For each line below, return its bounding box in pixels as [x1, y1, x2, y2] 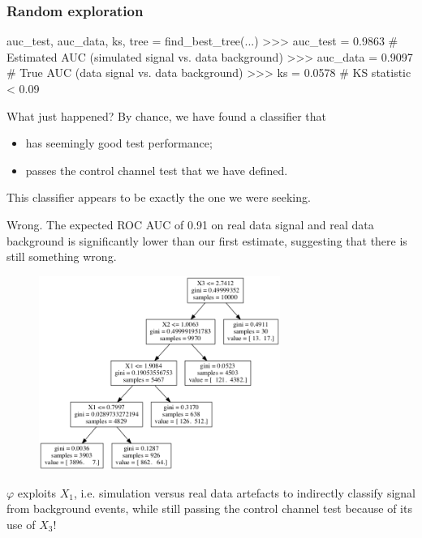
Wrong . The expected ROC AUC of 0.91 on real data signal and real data [6, 216, 374, 233]
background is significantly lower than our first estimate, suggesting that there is [6, 232, 407, 249]
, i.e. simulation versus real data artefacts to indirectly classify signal [73, 484, 416, 501]
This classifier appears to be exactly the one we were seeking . [6, 189, 311, 206]
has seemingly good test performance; [25, 134, 213, 152]
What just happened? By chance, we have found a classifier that [6, 107, 327, 124]
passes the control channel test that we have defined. [25, 161, 288, 178]
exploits [17, 484, 56, 501]
